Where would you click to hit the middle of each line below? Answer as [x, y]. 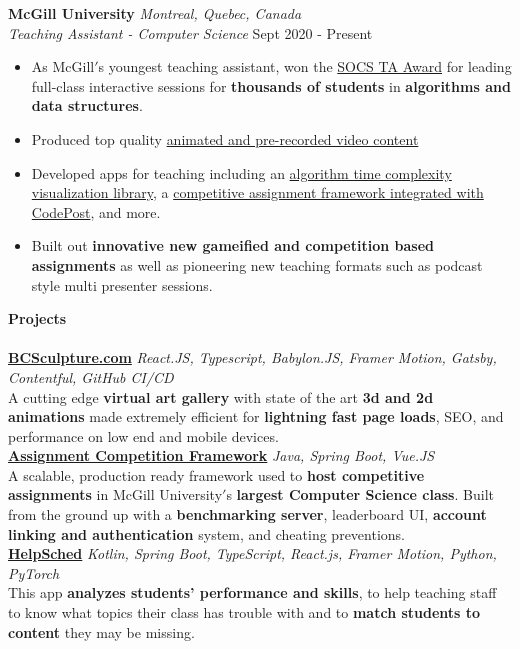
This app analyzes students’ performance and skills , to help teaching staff [252, 592]
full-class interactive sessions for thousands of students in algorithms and [271, 85]
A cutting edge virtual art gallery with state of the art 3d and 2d [221, 396]
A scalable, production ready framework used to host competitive [216, 474]
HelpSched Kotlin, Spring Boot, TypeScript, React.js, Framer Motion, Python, [252, 553]
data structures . [87, 105]
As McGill [63, 66]
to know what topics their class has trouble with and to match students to [244, 612]
